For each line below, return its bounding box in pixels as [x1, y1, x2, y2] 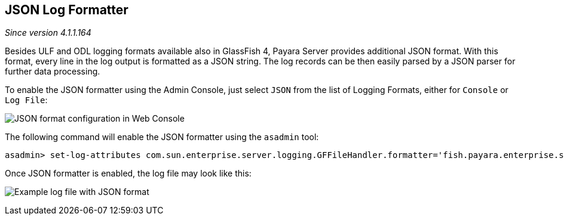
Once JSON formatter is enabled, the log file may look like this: [5, 168, 252, 179]
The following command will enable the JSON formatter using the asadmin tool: [5, 132, 319, 142]
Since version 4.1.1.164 [5, 27, 91, 38]
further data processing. [5, 66, 100, 77]
